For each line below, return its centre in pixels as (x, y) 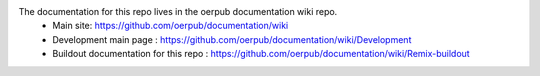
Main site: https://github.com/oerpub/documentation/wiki (170, 26)
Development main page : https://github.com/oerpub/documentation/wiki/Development (232, 39)
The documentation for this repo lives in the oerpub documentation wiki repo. (178, 11)
